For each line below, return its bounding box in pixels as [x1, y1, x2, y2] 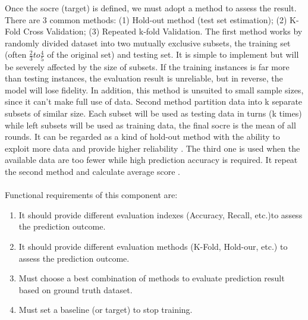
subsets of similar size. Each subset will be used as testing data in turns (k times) [5, 107, 302, 120]
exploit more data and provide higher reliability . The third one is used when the [5, 142, 300, 154]
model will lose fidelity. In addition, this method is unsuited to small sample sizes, [5, 83, 304, 96]
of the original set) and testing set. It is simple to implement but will [47, 48, 299, 61]
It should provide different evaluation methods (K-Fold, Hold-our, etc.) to [18, 240, 288, 252]
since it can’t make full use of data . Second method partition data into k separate [5, 95, 303, 108]
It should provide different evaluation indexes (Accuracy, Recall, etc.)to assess [18, 208, 303, 221]
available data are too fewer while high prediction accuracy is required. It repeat [5, 153, 298, 166]
